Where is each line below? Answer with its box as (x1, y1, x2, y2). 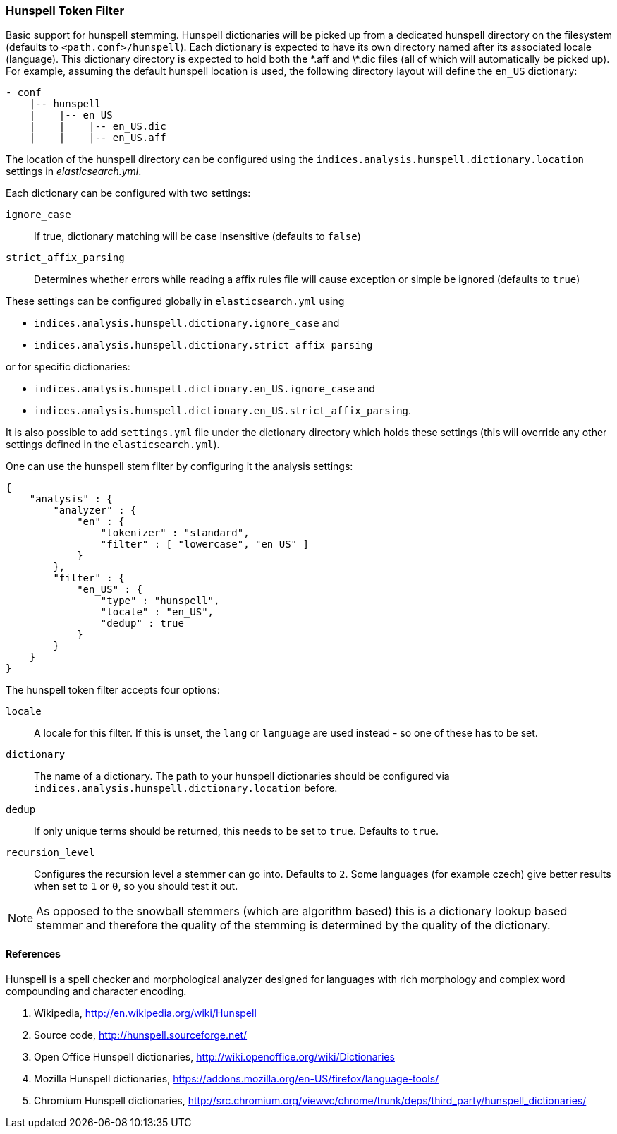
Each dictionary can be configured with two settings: (6, 187, 251, 200)
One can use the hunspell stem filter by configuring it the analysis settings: (6, 460, 353, 473)
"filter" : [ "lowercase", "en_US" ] (100, 538, 309, 550)
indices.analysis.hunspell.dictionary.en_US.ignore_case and (34, 382, 375, 395)
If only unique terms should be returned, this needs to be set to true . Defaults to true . (34, 825, 439, 838)
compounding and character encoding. (6, 984, 187, 997)
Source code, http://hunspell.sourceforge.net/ (34, 1028, 248, 1041)
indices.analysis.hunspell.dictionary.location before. (34, 782, 338, 795)
